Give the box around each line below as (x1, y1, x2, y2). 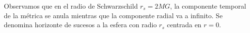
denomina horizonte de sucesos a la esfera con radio (4, 20, 157, 30)
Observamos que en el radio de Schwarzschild (4, 1, 138, 11)
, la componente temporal (170, 1, 246, 11)
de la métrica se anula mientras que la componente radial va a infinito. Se (4, 10, 223, 20)
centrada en (167, 20, 202, 30)
